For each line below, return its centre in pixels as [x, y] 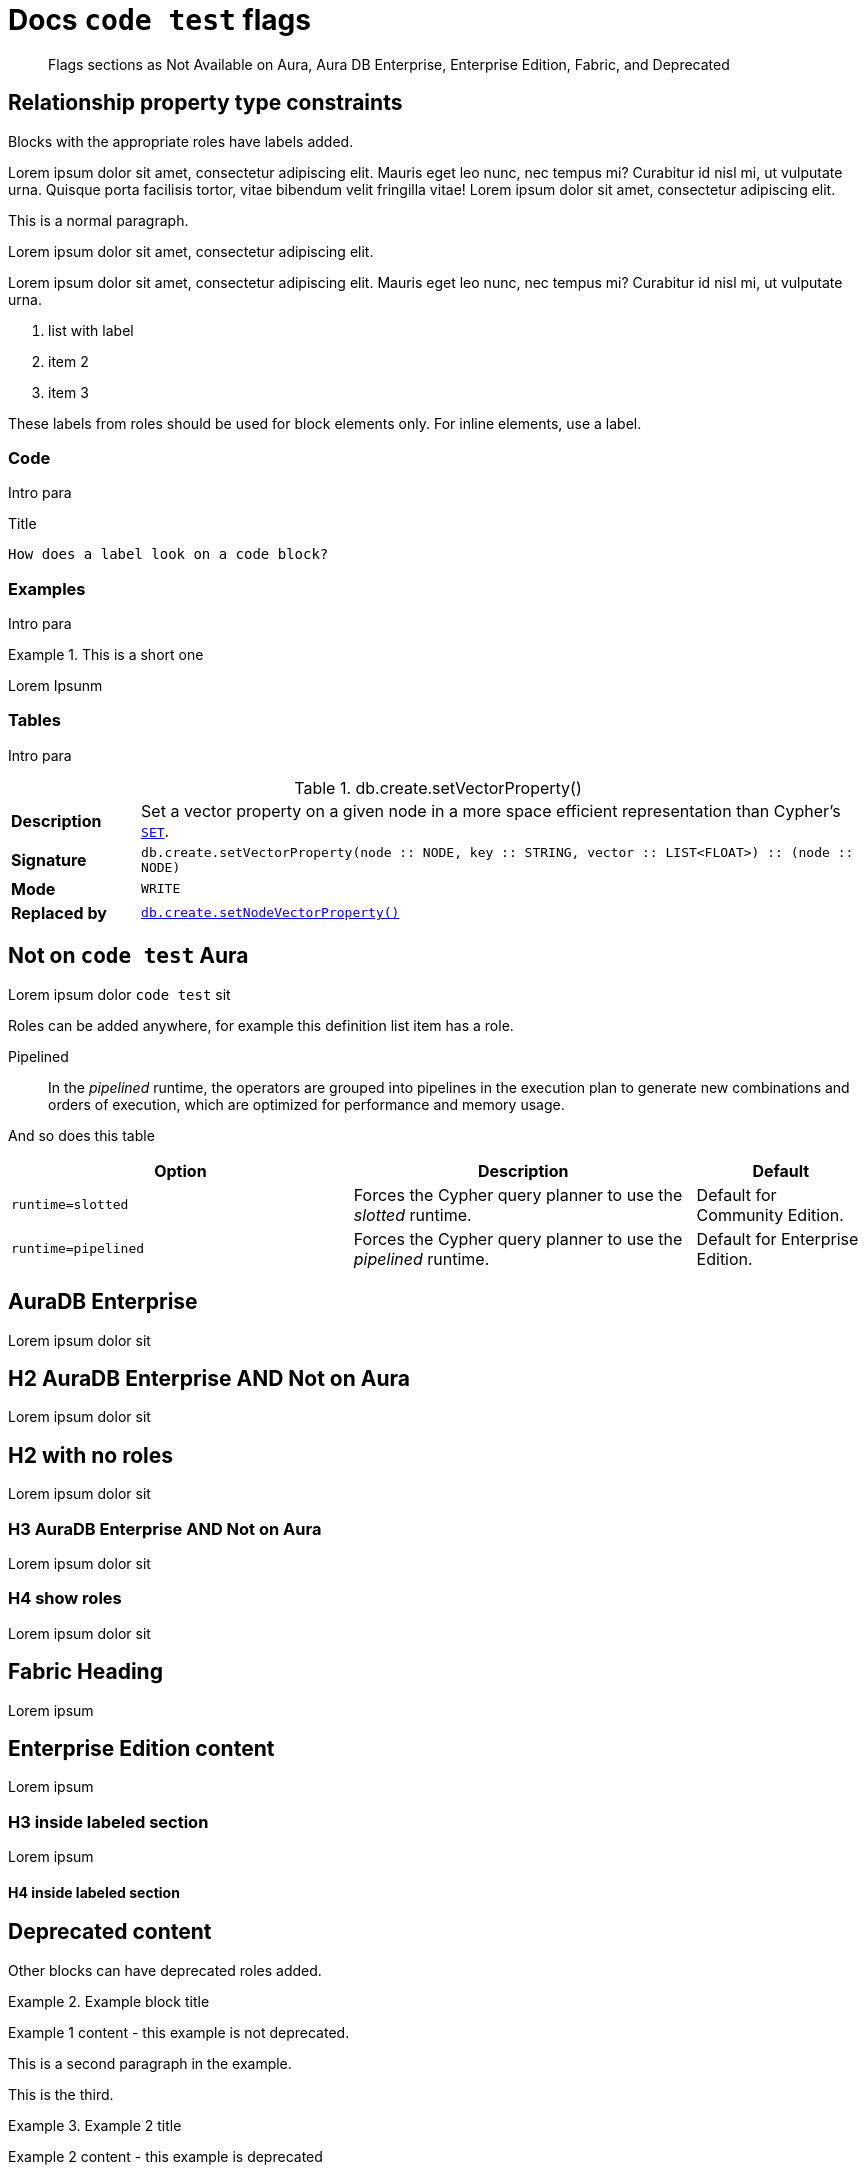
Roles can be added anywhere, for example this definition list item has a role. [261, 1025]
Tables [34, 720]
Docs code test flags [159, 20]
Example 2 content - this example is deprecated [165, 2156]
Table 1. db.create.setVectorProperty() [438, 787]
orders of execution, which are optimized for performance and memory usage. [306, 1104]
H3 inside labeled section [108, 1821]
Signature [49, 859]
